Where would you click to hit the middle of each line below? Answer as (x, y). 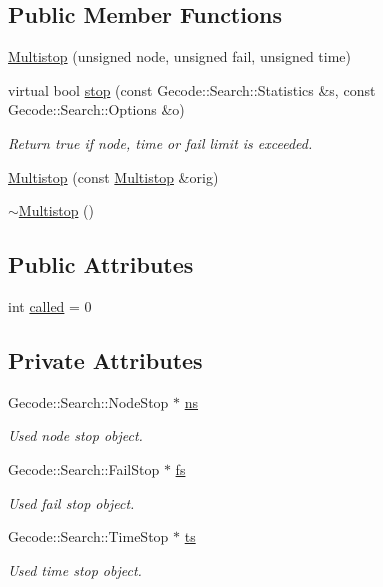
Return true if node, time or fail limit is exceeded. (160, 142)
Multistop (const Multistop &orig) (113, 176)
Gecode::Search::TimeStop (88, 536)
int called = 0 (50, 305)
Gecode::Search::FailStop (84, 468)
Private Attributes (105, 359)
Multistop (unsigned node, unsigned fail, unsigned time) (179, 56)
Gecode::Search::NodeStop (88, 401)
